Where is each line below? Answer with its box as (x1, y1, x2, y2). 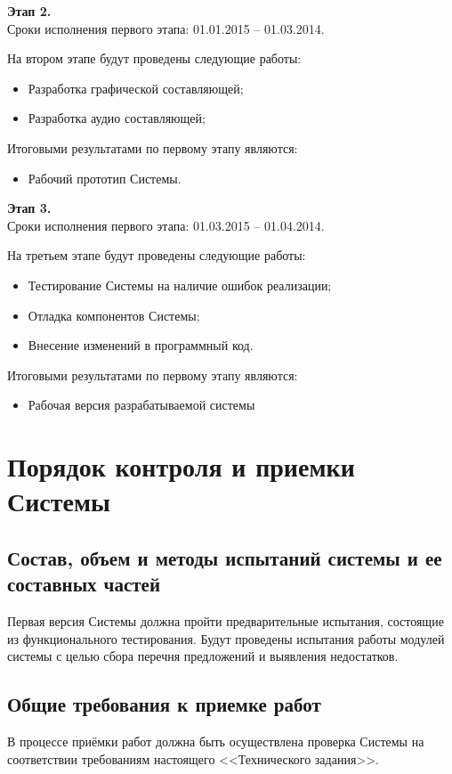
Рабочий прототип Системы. (28, 168, 182, 187)
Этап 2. (7, 2, 52, 20)
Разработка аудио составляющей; (28, 109, 206, 127)
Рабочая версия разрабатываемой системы (28, 395, 255, 414)
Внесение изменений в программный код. (28, 336, 254, 354)
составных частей (7, 570, 160, 598)
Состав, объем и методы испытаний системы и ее (7, 543, 442, 571)
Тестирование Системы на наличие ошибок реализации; (28, 275, 332, 294)
